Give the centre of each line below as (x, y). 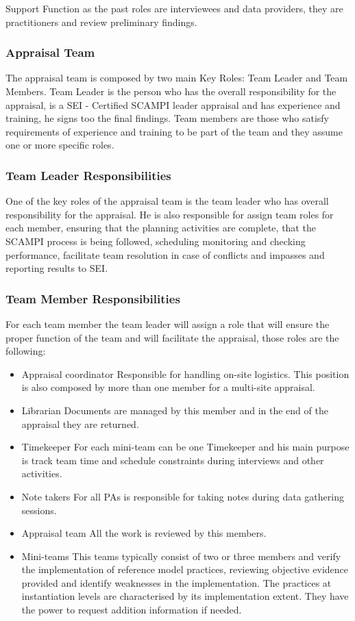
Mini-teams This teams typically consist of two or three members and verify (181, 556)
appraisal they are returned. (80, 423)
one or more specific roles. (60, 145)
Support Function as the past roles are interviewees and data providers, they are (174, 8)
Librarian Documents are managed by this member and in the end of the (175, 410)
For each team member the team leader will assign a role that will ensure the (168, 324)
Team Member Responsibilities (93, 298)
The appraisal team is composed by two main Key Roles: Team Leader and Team (177, 78)
